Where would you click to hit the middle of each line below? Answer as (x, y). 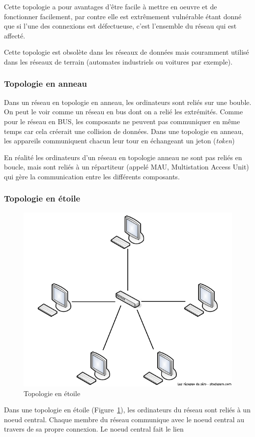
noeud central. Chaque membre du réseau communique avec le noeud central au (124, 419)
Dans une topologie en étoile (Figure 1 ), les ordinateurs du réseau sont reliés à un (127, 410)
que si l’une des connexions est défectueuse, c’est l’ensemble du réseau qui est (120, 26)
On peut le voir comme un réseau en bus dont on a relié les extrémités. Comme (124, 112)
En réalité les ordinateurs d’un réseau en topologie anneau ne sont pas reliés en (123, 157)
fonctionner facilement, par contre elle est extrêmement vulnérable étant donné (123, 16)
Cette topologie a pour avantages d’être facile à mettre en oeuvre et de (111, 6)
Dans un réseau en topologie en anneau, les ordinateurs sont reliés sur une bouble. (128, 102)
